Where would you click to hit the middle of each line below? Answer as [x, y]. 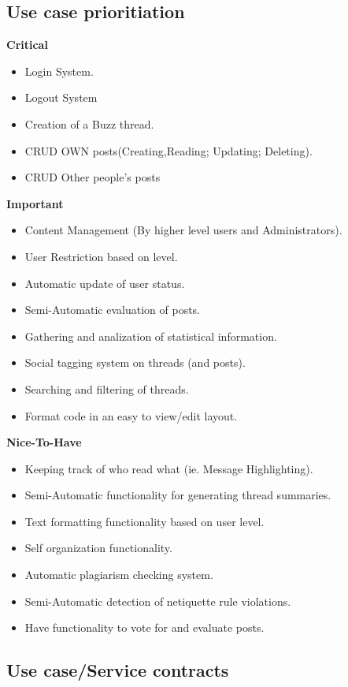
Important [35, 203]
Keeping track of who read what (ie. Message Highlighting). [169, 468]
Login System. [59, 71]
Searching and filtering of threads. [107, 388]
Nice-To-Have [44, 442]
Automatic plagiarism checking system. [119, 575]
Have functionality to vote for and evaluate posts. [144, 627]
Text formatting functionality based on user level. [144, 521]
